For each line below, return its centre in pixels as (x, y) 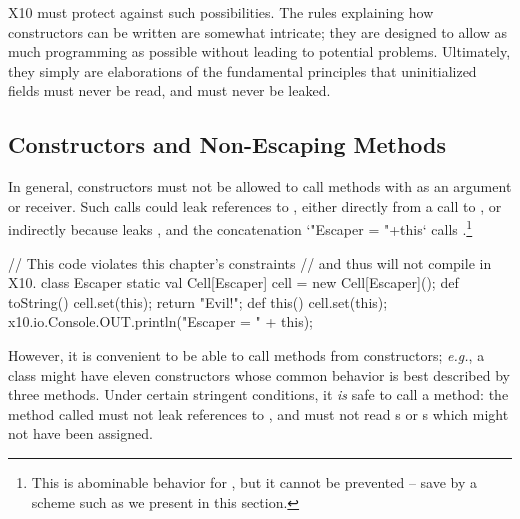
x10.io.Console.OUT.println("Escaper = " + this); (161, 321)
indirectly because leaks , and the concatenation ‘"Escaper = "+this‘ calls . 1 (240, 228)
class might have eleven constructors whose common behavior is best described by (259, 374)
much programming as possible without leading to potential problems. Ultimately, (259, 51)
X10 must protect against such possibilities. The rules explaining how (221, 12)
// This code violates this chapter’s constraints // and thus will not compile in (250, 262)
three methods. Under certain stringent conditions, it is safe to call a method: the (258, 394)
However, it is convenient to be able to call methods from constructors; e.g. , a (246, 354)
